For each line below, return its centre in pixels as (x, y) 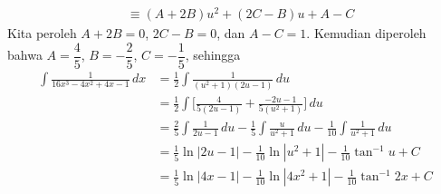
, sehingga (213, 55)
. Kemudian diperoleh (366, 33)
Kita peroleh (42, 33)
